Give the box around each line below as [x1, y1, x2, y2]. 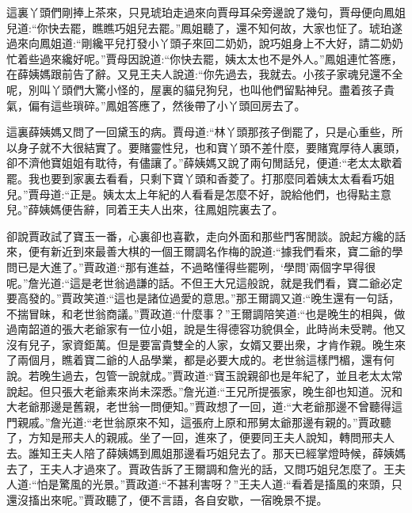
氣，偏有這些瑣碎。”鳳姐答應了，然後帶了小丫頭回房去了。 [6, 97, 306, 113]
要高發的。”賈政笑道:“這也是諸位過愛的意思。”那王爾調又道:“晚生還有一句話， [6, 290, 400, 306]
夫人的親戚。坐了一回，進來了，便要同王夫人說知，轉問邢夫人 [72, 429, 395, 446]
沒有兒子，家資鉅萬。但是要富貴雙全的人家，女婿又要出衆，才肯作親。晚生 [6, 336, 395, 352]
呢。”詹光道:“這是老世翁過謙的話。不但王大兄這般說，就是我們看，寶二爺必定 [6, 274, 403, 291]
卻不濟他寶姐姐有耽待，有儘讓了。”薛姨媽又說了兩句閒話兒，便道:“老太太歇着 [6, 154, 403, 171]
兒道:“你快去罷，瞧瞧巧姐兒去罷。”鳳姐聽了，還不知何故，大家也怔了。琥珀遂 [6, 19, 403, 36]
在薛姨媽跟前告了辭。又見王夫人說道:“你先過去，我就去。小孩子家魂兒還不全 [6, 66, 403, 82]
